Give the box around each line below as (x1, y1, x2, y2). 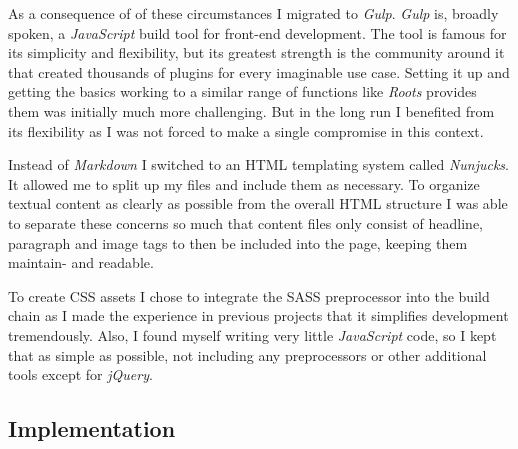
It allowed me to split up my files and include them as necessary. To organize (8, 173, 480, 194)
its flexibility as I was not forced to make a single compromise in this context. (8, 120, 484, 141)
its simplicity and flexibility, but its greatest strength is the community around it (8, 42, 505, 63)
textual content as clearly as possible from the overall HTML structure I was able (8, 193, 508, 214)
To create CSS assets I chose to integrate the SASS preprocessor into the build (8, 285, 490, 306)
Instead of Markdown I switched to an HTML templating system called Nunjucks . (8, 154, 509, 175)
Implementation (8, 413, 176, 444)
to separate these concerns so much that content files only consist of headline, (8, 212, 484, 233)
